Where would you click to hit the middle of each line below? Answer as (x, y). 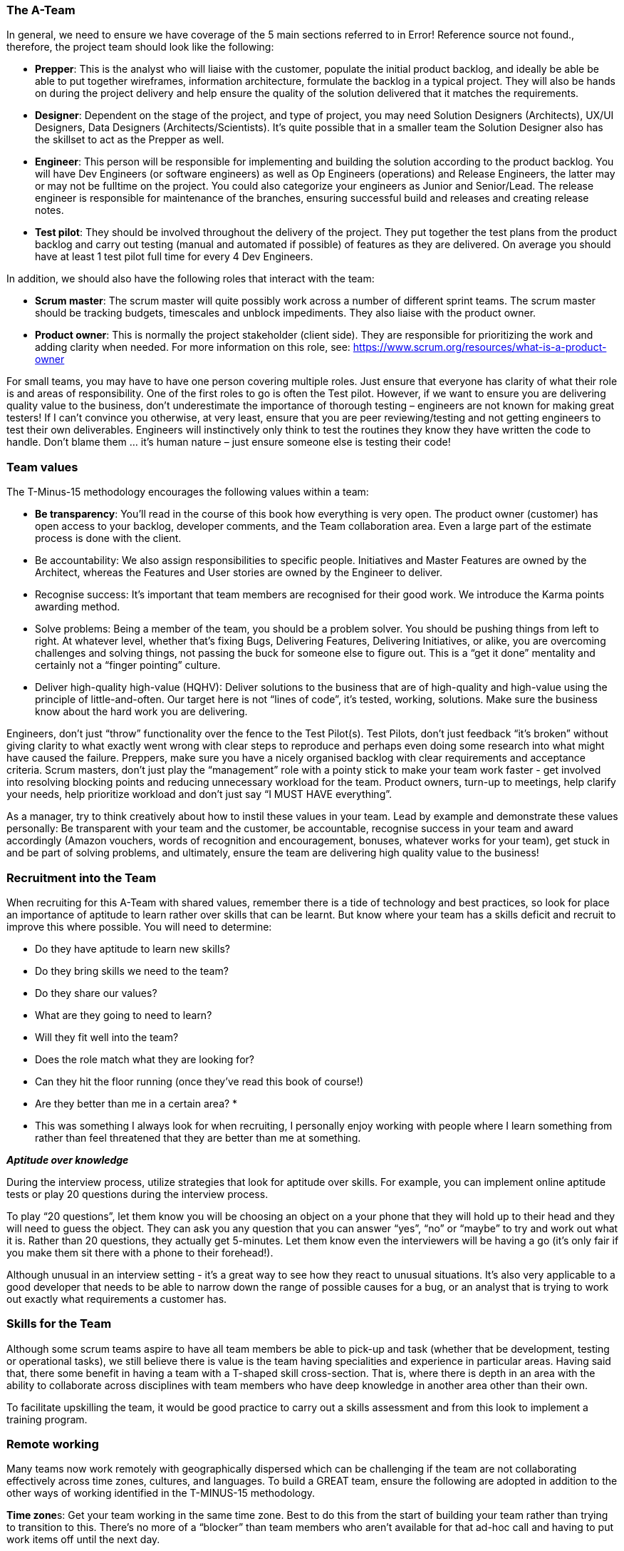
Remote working (53, 1444)
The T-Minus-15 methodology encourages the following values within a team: (188, 492)
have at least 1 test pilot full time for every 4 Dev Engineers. (174, 257)
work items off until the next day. (83, 1540)
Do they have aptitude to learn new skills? (132, 948)
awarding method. (78, 607)
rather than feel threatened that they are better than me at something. (198, 1137)
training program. (47, 1419)
